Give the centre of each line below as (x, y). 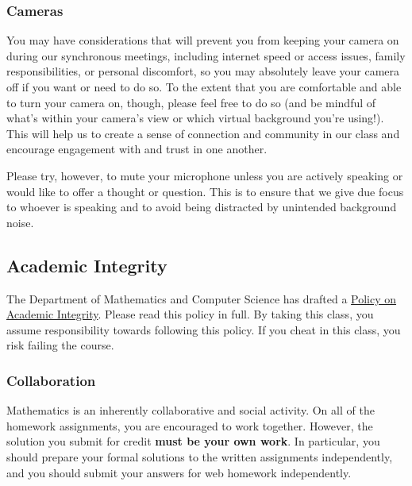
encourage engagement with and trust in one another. (137, 149)
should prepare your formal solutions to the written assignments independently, (200, 456)
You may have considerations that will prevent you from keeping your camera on (203, 40)
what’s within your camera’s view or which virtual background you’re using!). (195, 118)
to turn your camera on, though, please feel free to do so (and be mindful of (191, 102)
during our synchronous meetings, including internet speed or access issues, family (206, 55)
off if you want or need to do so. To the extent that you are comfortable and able (204, 87)
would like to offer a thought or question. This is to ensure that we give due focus (205, 191)
